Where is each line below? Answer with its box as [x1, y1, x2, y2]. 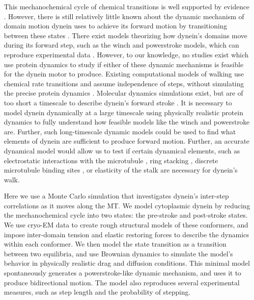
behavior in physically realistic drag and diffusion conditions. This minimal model [4, 258, 250, 268]
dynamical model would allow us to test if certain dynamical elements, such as [4, 145, 240, 155]
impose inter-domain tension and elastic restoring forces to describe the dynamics [4, 229, 249, 239]
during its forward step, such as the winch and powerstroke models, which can [4, 40, 239, 50]
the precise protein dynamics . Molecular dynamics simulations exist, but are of [4, 88, 243, 98]
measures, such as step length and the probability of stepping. [4, 287, 191, 297]
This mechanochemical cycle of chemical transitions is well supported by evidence [4, 1, 250, 11]
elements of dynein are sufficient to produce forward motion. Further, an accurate [4, 136, 250, 146]
